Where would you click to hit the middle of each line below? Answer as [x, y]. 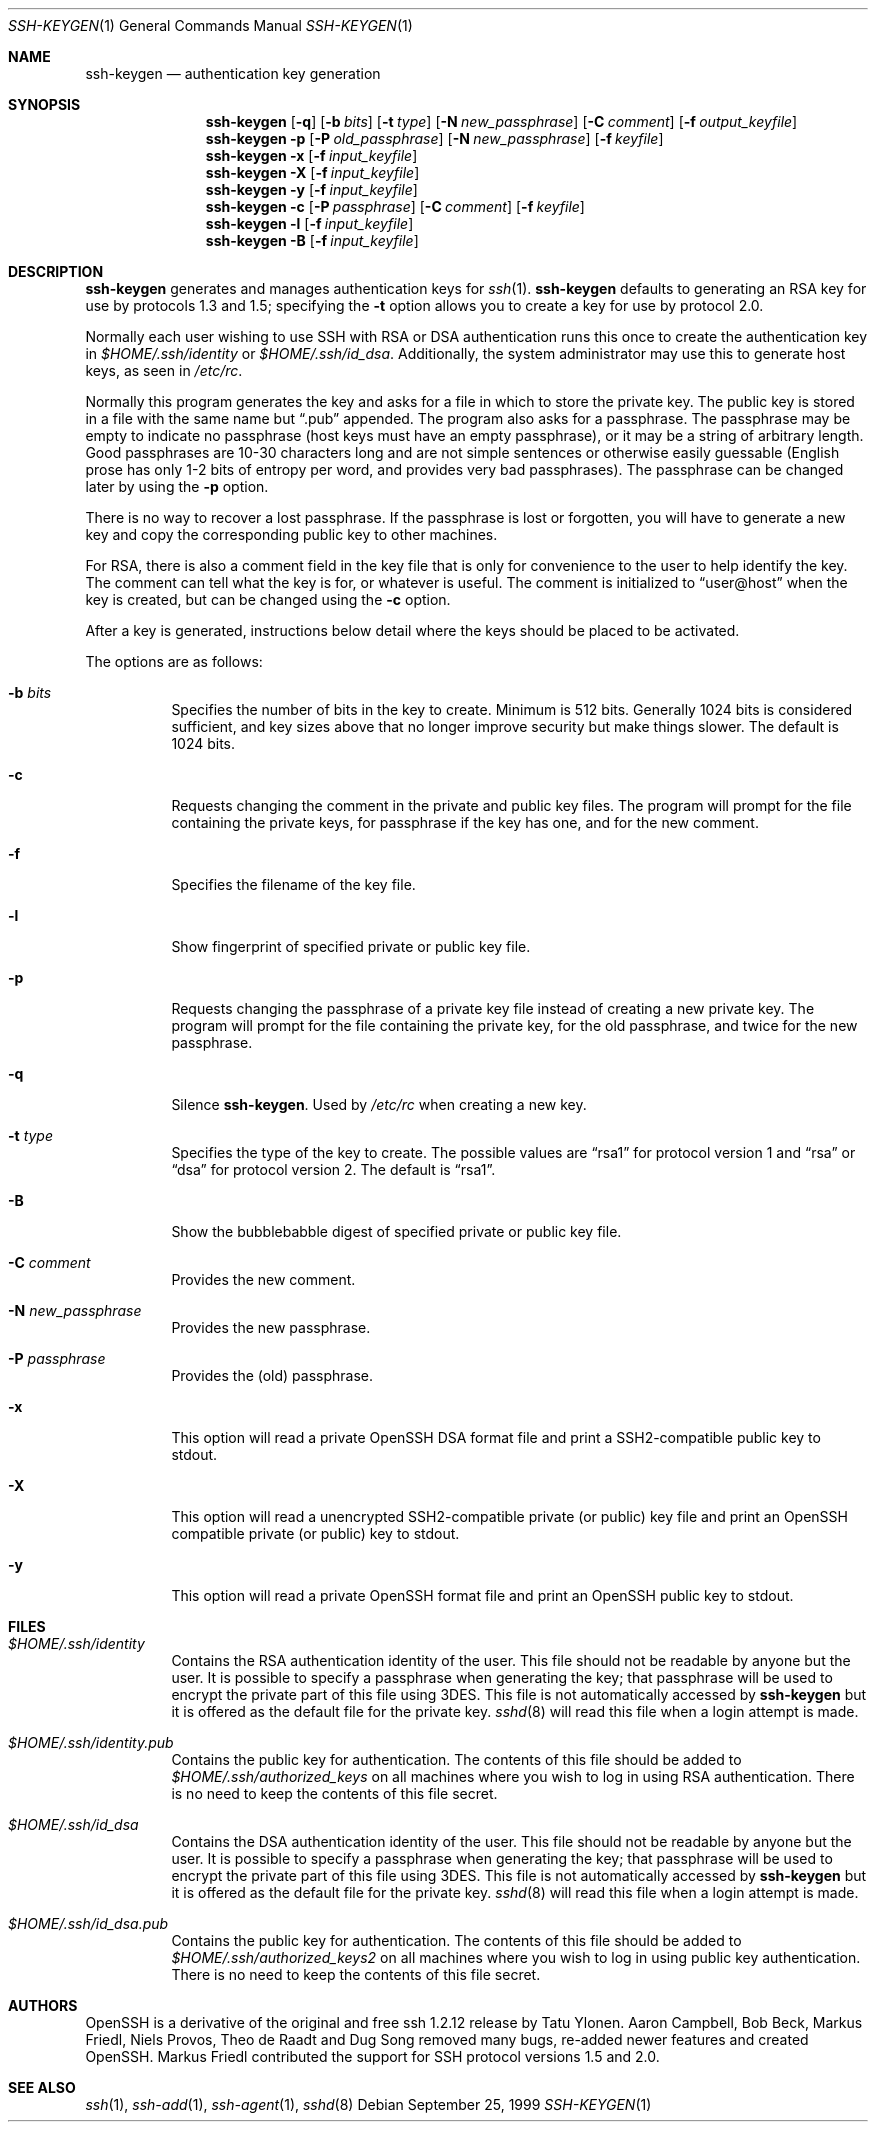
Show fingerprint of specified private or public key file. [351, 946]
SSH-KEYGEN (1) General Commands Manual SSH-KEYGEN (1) [210, 25]
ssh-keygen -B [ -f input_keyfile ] [312, 240]
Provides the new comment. [263, 1279]
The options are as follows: [174, 661]
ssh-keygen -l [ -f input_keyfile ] [309, 223]
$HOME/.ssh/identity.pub [91, 1742]
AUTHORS [43, 2005]
